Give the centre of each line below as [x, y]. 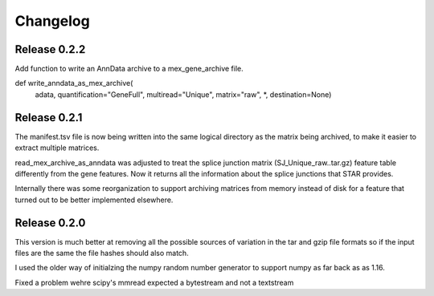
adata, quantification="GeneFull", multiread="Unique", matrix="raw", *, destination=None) [183, 94]
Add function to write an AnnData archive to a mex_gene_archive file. [129, 69]
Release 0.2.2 [50, 49]
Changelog [52, 21]
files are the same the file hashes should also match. [102, 253]
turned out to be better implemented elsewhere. [94, 200]
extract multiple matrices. [57, 148]
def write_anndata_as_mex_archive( [74, 83]
